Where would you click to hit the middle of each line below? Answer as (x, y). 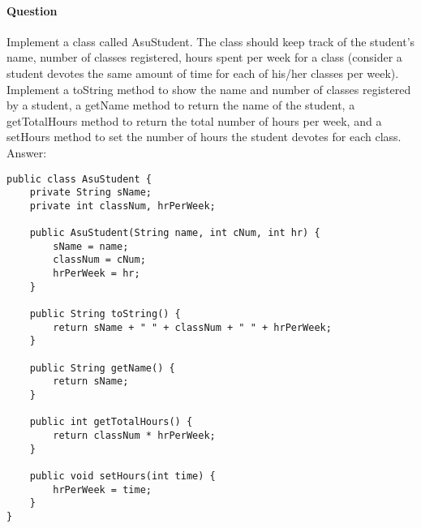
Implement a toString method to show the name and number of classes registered (209, 89)
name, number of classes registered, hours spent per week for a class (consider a (204, 57)
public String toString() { (105, 314)
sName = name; (91, 246)
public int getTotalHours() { (111, 422)
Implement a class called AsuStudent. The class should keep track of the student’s (211, 41)
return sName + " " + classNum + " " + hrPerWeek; (192, 327)
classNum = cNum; (99, 260)
